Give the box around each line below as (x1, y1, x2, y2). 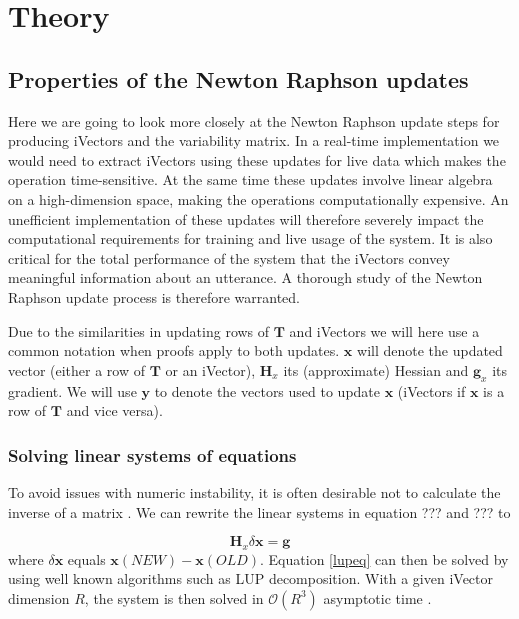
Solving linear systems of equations (8, 442, 297, 467)
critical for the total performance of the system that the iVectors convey (8, 247, 450, 268)
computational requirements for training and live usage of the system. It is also (8, 228, 493, 249)
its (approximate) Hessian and (283, 359, 469, 380)
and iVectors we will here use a (289, 320, 480, 341)
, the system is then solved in (84, 587, 264, 608)
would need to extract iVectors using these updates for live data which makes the (8, 149, 506, 170)
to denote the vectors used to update (154, 380, 381, 401)
